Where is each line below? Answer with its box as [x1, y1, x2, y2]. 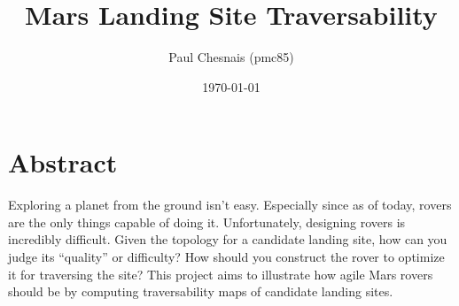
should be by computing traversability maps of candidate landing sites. [8, 282, 393, 301]
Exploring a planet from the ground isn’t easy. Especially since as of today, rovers [8, 195, 452, 214]
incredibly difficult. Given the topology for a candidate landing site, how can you [8, 230, 447, 249]
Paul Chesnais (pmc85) [168, 48, 294, 66]
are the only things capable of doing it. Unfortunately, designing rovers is [8, 212, 406, 231]
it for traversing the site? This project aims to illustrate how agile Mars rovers [8, 264, 433, 283]
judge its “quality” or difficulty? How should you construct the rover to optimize [8, 248, 445, 266]
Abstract [8, 144, 118, 180]
